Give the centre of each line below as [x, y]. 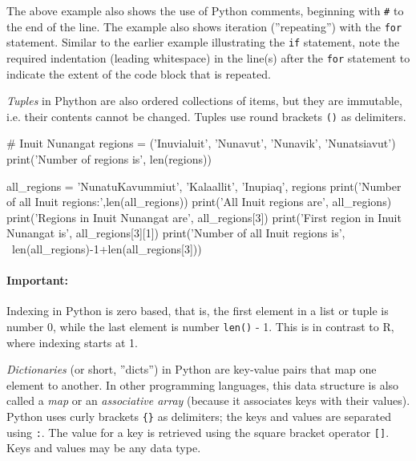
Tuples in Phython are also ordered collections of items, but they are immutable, [204, 101]
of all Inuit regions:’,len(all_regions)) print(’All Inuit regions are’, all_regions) [199, 202]
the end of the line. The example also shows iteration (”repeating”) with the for [204, 26]
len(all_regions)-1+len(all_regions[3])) [107, 249]
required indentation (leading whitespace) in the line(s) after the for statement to [208, 57]
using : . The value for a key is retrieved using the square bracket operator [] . [198, 432]
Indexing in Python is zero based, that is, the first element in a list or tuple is [198, 311]
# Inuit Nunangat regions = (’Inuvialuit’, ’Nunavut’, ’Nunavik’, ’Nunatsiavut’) [201, 143]
